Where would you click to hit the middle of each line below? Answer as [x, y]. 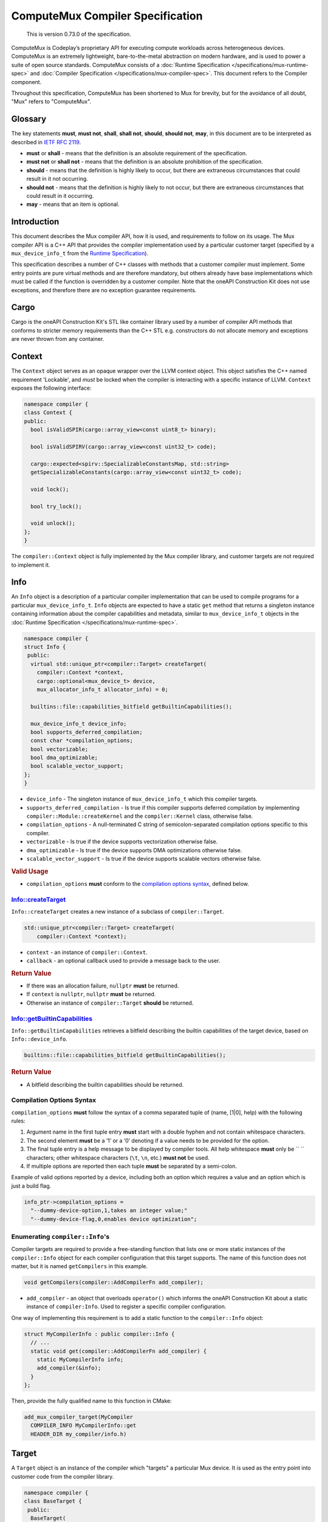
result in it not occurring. [57, 179]
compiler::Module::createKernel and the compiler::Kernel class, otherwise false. [140, 816]
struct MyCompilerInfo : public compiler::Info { [99, 1334]
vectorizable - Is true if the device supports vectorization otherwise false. [122, 842]
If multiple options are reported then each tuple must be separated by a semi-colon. [132, 1166]
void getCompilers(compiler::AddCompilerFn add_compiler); [114, 1282]
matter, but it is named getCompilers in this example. [80, 1266]
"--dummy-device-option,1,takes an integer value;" [109, 1211]
